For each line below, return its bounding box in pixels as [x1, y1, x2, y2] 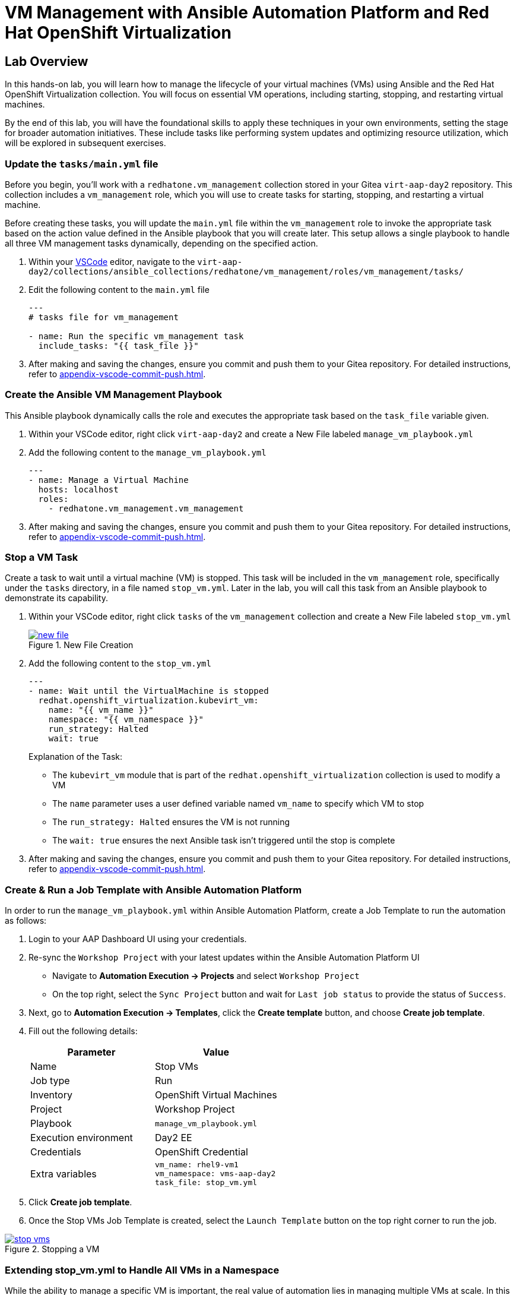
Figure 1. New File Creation [28, 640, 134, 650]
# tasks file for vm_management [28, 312, 179, 322]
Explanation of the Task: [28, 751, 123, 762]
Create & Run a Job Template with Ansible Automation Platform [5, 883, 302, 896]
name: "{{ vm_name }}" [48, 705, 154, 715]
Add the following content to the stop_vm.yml [28, 658, 211, 669]
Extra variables [30, 1167, 97, 1180]
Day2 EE [154, 1132, 192, 1144]
